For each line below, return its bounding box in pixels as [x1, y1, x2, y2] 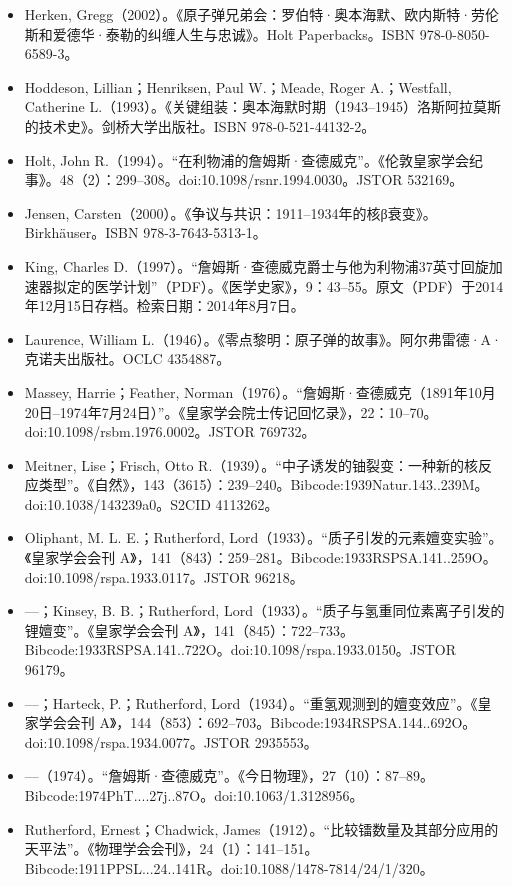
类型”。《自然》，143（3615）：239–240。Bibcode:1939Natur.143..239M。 [38, 474, 489, 495]
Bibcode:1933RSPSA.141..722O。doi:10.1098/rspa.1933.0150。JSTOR [24, 639, 457, 660]
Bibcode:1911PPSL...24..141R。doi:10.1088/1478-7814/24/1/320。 [24, 857, 434, 878]
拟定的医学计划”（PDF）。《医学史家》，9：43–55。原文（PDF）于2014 [52, 275, 504, 296]
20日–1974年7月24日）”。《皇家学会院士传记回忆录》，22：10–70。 [24, 401, 438, 422]
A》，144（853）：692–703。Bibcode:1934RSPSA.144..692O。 [99, 712, 477, 733]
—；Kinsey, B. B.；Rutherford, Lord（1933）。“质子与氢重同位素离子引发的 [24, 600, 505, 621]
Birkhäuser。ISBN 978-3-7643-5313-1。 [24, 222, 267, 243]
